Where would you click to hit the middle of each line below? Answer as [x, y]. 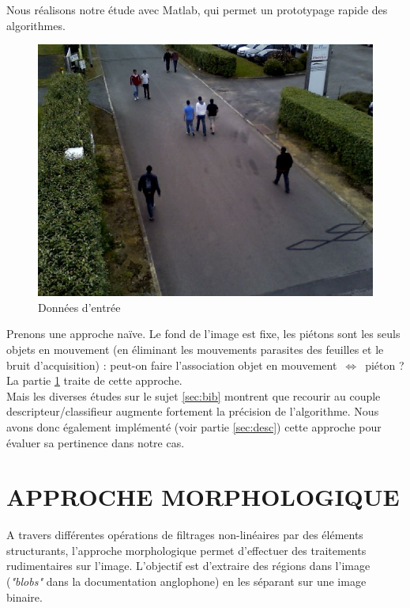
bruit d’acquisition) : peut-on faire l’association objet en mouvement [172, 365]
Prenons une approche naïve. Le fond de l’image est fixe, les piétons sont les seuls [203, 334]
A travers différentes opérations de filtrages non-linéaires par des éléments [185, 535]
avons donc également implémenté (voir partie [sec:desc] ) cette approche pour [194, 426]
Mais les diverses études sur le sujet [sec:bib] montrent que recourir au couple [194, 395]
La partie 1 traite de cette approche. [94, 380]
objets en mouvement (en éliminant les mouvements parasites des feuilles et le [195, 349]
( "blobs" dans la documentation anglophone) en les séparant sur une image [186, 581]
